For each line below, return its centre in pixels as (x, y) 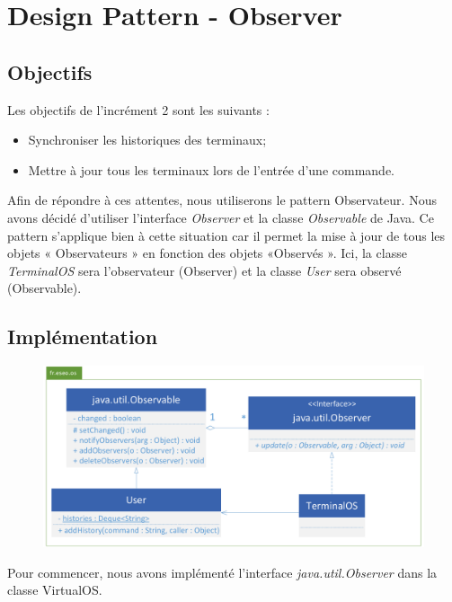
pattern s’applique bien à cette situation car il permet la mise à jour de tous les (226, 235)
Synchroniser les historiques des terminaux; (147, 140)
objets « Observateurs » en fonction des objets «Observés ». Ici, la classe (207, 253)
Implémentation (83, 336)
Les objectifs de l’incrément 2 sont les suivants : (138, 109)
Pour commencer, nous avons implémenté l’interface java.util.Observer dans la (222, 572)
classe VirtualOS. (55, 590)
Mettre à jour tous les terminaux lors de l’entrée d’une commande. (211, 169)
